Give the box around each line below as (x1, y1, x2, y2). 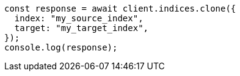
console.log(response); (4, 43, 118, 52)
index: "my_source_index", (14, 13, 144, 23)
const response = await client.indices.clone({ (4, 4, 236, 13)
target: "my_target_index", (14, 23, 149, 33)
